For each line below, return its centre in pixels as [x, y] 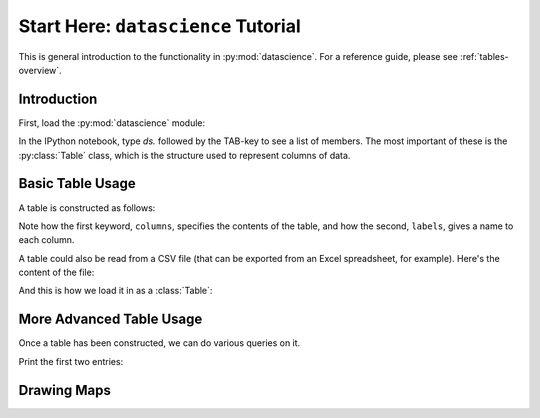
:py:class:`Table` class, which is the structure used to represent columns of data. [184, 155]
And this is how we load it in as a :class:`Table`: [115, 291]
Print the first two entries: [71, 361]
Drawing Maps [65, 390]
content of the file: [56, 272]
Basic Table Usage [77, 183]
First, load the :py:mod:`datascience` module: [111, 122]
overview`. [40, 70]
